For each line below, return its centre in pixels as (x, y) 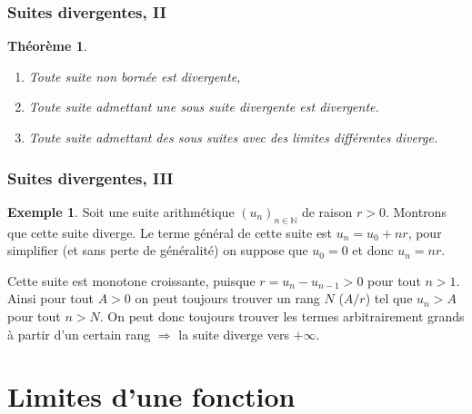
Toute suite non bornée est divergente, (135, 76)
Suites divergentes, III (90, 177)
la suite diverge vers (234, 334)
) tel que (389, 298)
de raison (327, 211)
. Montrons (416, 211)
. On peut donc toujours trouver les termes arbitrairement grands (282, 315)
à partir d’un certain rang (79, 334)
